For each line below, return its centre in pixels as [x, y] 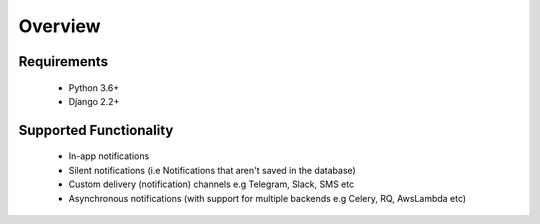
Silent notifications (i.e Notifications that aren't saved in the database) [212, 170]
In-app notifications [109, 156]
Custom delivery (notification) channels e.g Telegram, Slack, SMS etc [211, 184]
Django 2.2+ [94, 101]
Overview [59, 26]
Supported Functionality [96, 130]
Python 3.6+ [94, 87]
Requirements [63, 61]
